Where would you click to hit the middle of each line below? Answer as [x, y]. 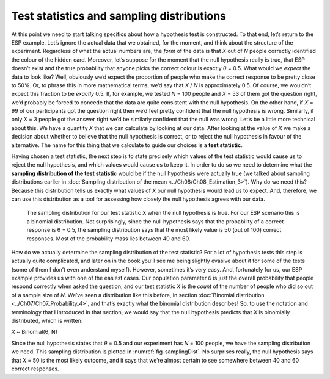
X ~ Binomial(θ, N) [35, 332]
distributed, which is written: [47, 321]
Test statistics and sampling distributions [119, 16]
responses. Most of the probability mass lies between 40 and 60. [108, 239]
